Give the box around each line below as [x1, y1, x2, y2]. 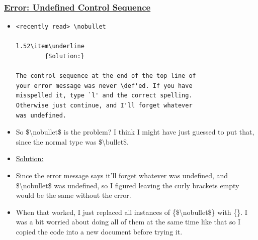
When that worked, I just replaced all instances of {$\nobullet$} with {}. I [16, 206, 247, 217]
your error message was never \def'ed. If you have [16, 82, 193, 89]
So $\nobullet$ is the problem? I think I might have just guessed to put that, [16, 127, 254, 137]
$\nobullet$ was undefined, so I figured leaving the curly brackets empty [16, 180, 239, 190]
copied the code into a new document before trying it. [16, 226, 183, 236]
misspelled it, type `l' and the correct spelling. [16, 92, 193, 99]
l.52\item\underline [16, 43, 84, 50]
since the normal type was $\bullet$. [16, 136, 129, 147]
